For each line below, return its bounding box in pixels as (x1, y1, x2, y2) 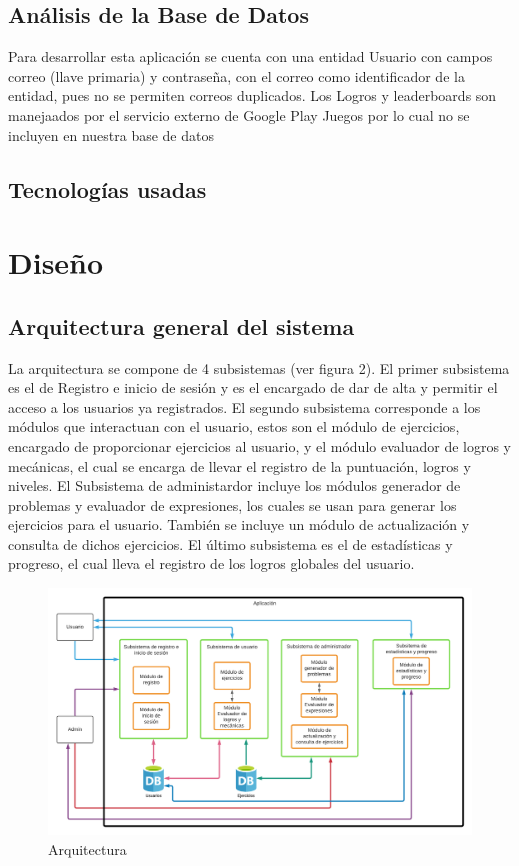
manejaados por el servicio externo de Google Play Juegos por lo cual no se (8, 104, 470, 125)
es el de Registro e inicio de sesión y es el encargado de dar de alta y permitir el (8, 377, 498, 398)
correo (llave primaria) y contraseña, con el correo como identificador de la (8, 65, 465, 86)
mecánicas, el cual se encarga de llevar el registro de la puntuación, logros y (8, 455, 471, 476)
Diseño (8, 242, 104, 283)
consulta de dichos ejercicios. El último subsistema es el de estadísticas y (8, 533, 453, 554)
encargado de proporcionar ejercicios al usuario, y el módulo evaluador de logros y (8, 435, 512, 456)
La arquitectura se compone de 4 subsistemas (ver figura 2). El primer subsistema (8, 357, 510, 378)
